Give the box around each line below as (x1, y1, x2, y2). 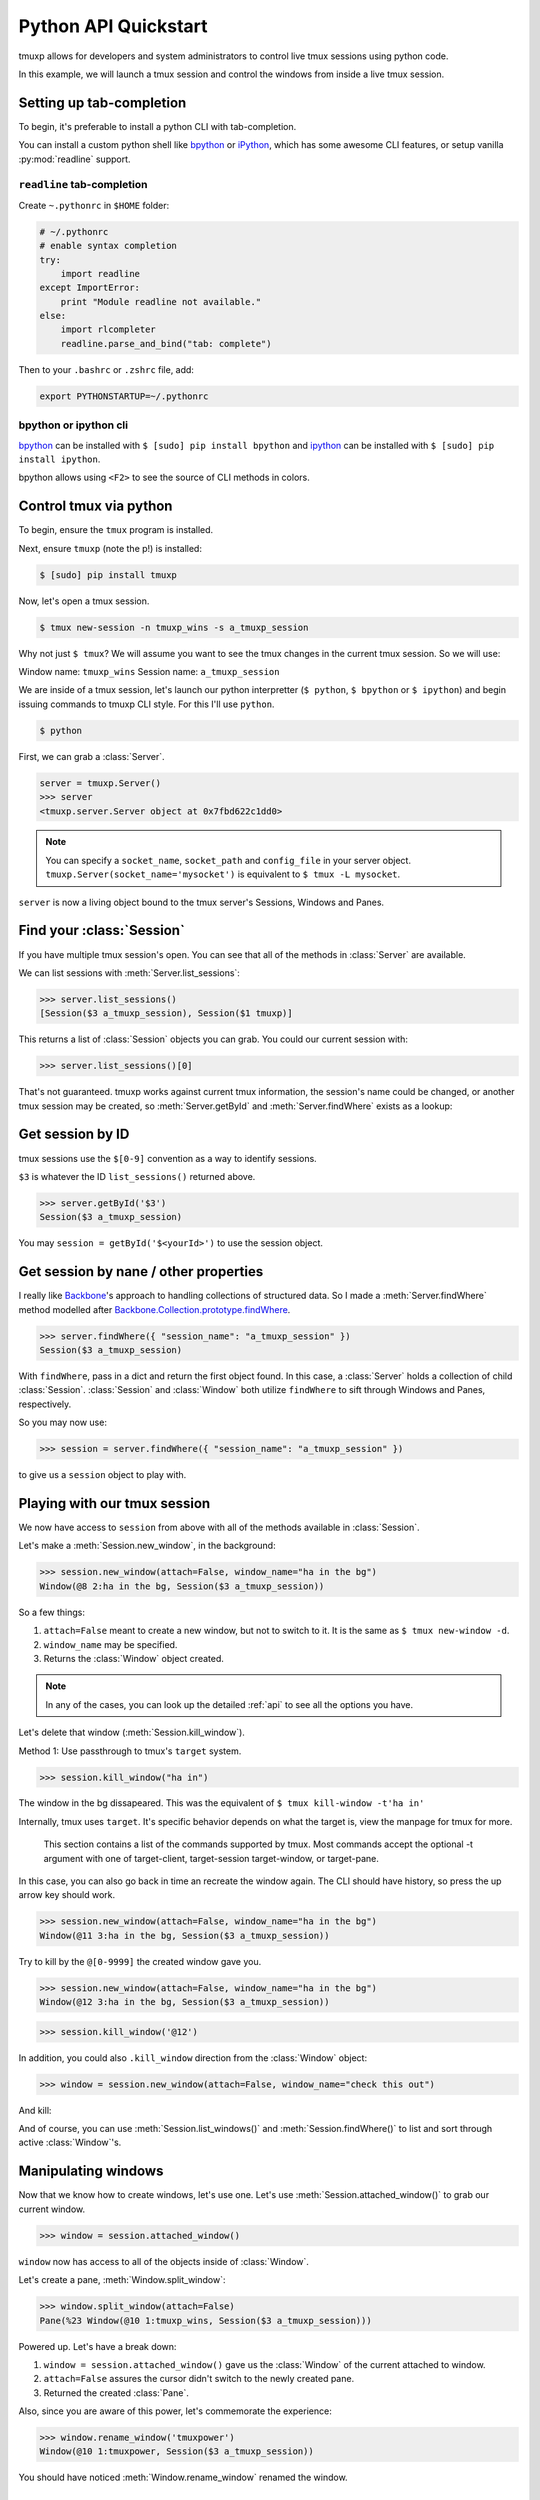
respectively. (18, 1398, 72, 1410)
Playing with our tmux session (18, 1495, 211, 1512)
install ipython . (18, 453, 101, 465)
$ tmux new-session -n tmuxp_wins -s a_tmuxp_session (39, 621, 309, 633)
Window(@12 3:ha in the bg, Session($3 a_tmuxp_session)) (39, 1996, 330, 2008)
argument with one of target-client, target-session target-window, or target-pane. (43, 1852, 380, 1864)
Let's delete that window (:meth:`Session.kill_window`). (18, 1726, 245, 1739)
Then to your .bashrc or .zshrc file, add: (18, 363, 195, 375)
